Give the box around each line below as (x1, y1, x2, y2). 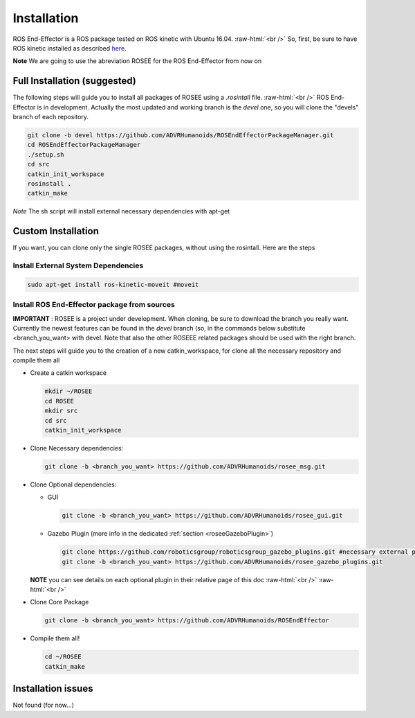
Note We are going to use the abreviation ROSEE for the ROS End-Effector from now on (12, 57, 262, 65)
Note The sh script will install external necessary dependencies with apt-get (12, 207, 230, 216)
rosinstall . (27, 179, 72, 187)
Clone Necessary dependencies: (30, 444, 124, 452)
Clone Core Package (30, 598, 89, 606)
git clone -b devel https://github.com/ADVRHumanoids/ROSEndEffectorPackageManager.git (27, 132, 334, 139)
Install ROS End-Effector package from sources (12, 300, 176, 310)
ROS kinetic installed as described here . (12, 44, 127, 52)
